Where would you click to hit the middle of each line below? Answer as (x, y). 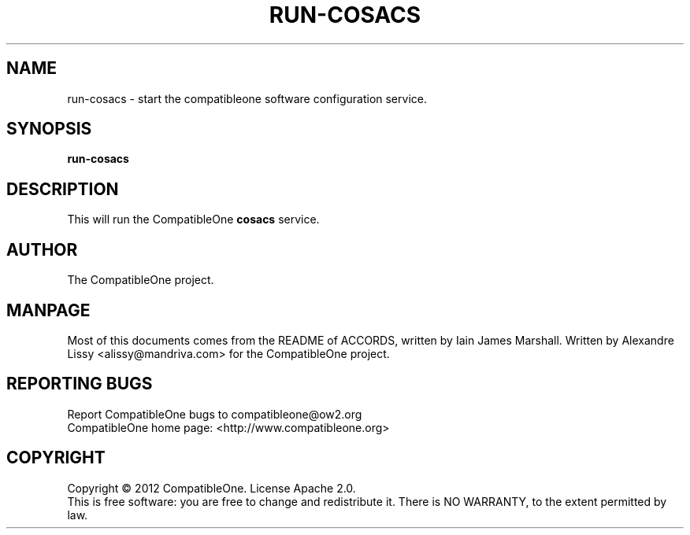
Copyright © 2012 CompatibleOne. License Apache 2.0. (211, 488)
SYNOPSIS (49, 129)
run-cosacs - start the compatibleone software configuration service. (247, 98)
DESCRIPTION (63, 189)
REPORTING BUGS (80, 384)
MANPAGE (48, 310)
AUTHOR (42, 249)
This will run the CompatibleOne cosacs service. (193, 220)
